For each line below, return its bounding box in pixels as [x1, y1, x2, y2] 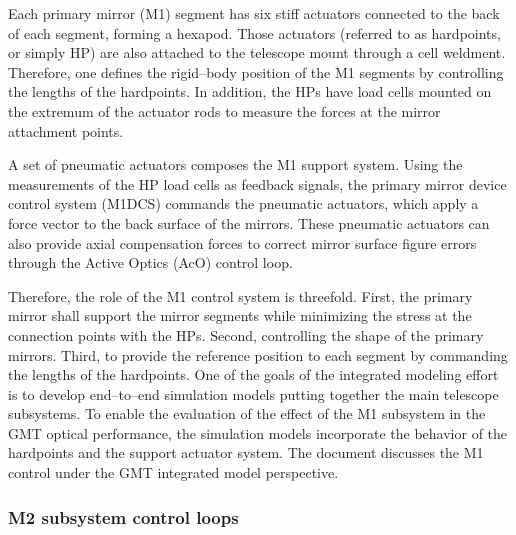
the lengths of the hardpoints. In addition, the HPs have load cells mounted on [8, 81, 492, 102]
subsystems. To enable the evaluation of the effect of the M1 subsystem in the [8, 403, 486, 424]
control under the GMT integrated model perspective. [8, 462, 339, 483]
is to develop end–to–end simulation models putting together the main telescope [8, 383, 499, 404]
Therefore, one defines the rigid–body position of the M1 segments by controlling [8, 61, 504, 82]
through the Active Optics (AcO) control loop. [8, 252, 293, 273]
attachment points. [8, 120, 124, 141]
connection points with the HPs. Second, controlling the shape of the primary [8, 324, 484, 345]
